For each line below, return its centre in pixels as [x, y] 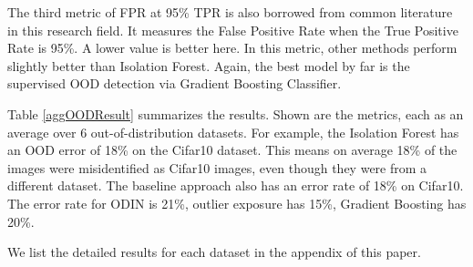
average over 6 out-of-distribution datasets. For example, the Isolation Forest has [233, 132]
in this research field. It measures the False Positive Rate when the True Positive [233, 30]
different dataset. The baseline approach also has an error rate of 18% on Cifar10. [236, 185]
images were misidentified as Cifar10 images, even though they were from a [217, 167]
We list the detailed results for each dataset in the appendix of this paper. [214, 252]
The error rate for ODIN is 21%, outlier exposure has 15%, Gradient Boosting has [237, 203]
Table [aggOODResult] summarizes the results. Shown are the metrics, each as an [236, 113]
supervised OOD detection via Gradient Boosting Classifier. [175, 83]
